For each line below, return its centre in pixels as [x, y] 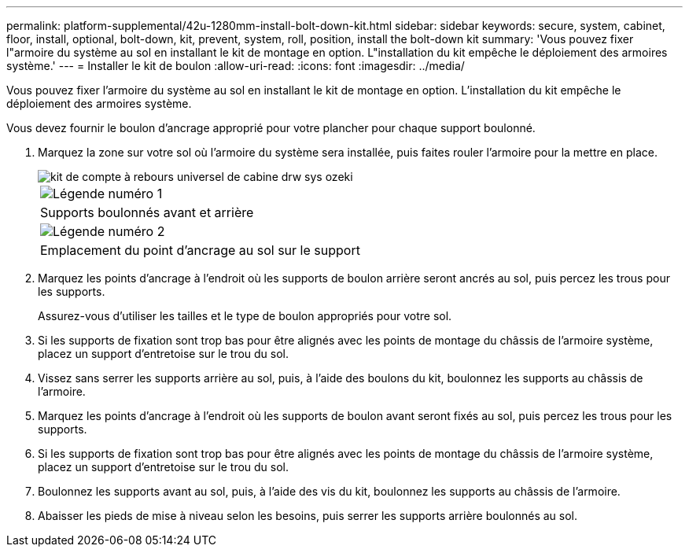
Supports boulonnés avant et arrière [147, 212]
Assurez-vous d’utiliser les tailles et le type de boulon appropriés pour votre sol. [245, 316]
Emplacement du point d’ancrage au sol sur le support [200, 250]
